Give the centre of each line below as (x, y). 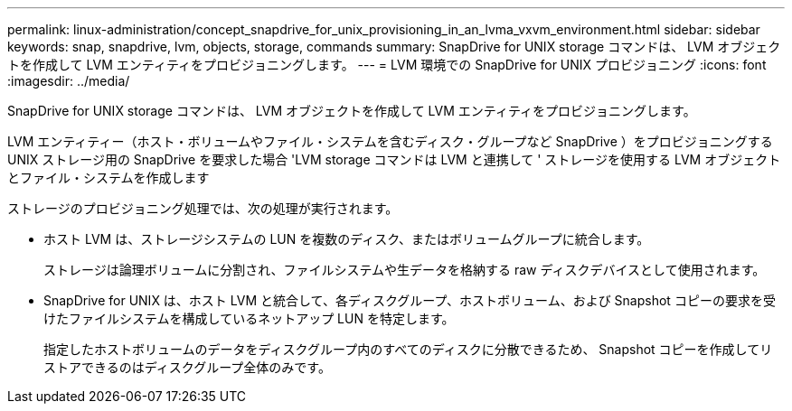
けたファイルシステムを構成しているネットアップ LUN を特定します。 (249, 318)
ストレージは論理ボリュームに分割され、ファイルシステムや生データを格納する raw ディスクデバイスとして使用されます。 (405, 270)
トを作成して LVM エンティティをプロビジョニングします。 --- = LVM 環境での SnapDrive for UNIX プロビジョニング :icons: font (387, 65)
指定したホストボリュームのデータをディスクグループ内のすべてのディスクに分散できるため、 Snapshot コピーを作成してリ (408, 349)
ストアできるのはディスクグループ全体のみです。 (187, 367)
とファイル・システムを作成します (108, 177)
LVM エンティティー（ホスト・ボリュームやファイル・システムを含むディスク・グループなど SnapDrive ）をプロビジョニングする (390, 141)
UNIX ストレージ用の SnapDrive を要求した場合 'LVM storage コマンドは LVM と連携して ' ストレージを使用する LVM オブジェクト (394, 159)
